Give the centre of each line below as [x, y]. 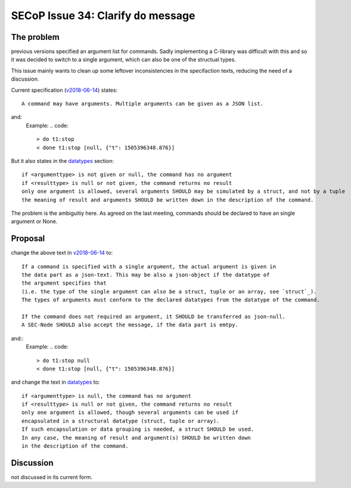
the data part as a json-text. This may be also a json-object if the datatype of [146, 275]
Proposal [28, 239]
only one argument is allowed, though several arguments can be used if [130, 413]
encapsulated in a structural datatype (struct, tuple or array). [121, 421]
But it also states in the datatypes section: [63, 160]
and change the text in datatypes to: [55, 382]
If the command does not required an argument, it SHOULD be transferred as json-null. [154, 316]
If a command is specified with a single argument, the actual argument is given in [149, 266]
